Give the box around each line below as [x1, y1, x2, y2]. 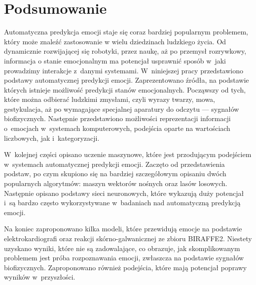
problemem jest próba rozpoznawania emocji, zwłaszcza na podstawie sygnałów [4, 253, 244, 263]
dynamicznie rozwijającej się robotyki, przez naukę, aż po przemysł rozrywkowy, [4, 46, 247, 56]
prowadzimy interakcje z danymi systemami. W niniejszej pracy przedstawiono [4, 65, 243, 75]
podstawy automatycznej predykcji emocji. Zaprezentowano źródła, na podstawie [4, 75, 249, 85]
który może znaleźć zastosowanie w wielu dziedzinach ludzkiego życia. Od [4, 36, 226, 46]
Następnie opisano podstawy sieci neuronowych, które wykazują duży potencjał [4, 188, 244, 198]
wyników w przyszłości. [4, 272, 75, 282]
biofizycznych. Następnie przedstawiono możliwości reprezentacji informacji [4, 113, 231, 124]
